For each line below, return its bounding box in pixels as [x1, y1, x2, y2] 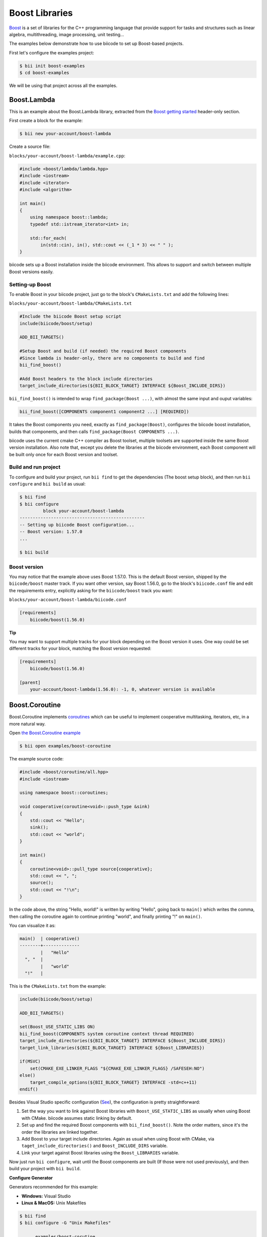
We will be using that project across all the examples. [9, 83, 118, 89]
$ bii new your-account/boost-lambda [19, 131, 111, 137]
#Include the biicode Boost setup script [19, 314, 122, 319]
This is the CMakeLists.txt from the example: [9, 983, 106, 989]
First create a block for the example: [9, 118, 83, 124]
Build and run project [9, 464, 61, 471]
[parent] [19, 679, 41, 685]
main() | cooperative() [19, 936, 80, 941]
